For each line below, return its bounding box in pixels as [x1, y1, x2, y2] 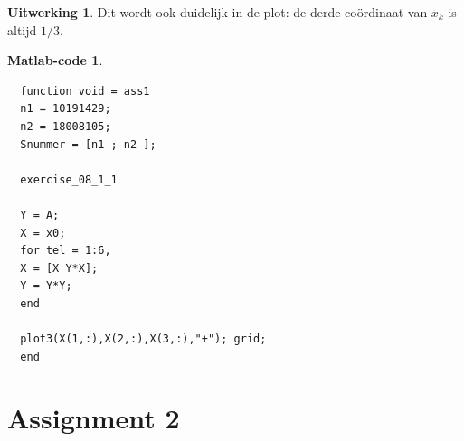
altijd [7, 20, 37, 39]
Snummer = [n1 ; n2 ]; [20, 137, 156, 151]
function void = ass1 [20, 84, 150, 98]
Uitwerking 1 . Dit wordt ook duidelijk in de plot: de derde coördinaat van [7, 3, 428, 21]
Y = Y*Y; [20, 279, 72, 293]
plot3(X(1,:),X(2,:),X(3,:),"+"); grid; [20, 333, 267, 346]
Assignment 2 [7, 399, 180, 436]
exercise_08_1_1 [20, 173, 118, 186]
